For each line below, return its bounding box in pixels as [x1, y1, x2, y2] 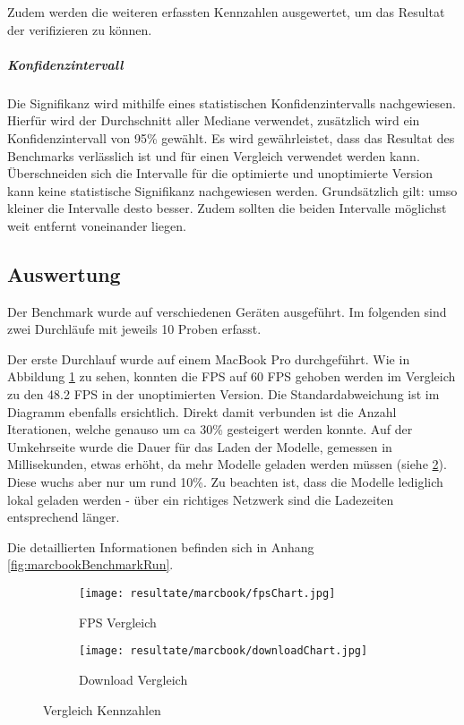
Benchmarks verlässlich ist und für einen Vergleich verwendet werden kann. [7, 146, 420, 165]
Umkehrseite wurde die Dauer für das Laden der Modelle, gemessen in [7, 437, 392, 456]
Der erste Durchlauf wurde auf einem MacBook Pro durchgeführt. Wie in [7, 349, 410, 368]
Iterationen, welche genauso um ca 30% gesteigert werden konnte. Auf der [7, 420, 413, 439]
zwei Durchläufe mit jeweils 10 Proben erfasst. [7, 320, 262, 338]
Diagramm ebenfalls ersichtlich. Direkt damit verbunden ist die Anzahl [7, 402, 397, 421]
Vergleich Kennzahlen [43, 700, 161, 719]
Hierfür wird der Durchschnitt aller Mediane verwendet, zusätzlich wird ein [7, 111, 420, 130]
